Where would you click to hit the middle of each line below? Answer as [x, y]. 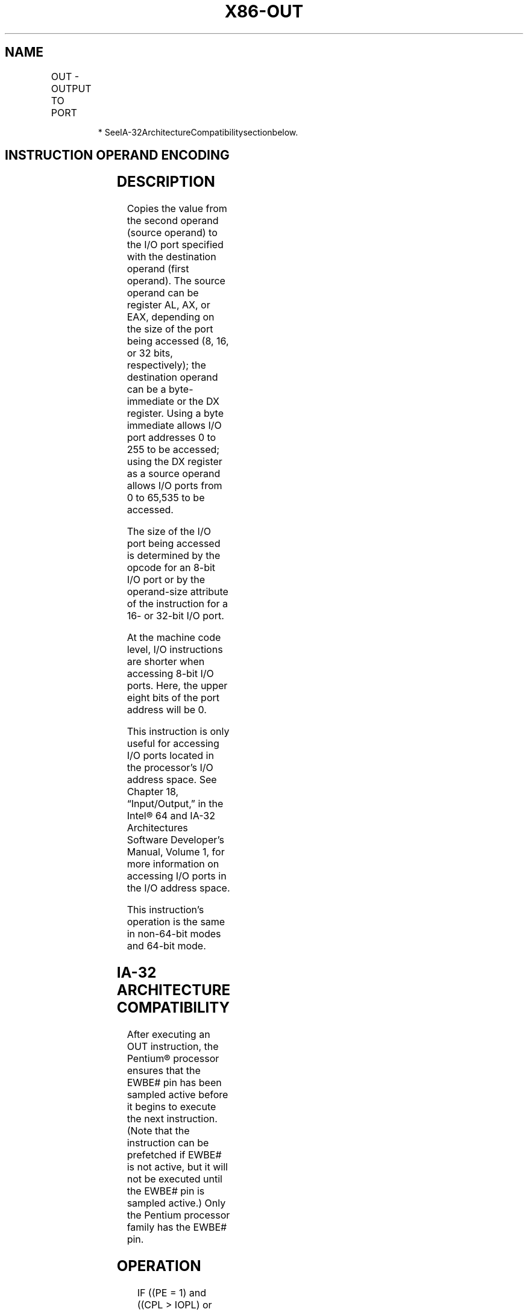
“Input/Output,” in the [175, 804]
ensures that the [164, 1071]
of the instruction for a [178, 604]
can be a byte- [160, 389]
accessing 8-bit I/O [170, 674]
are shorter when [166, 662]
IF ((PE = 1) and [172, 1292]
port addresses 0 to [171, 438]
